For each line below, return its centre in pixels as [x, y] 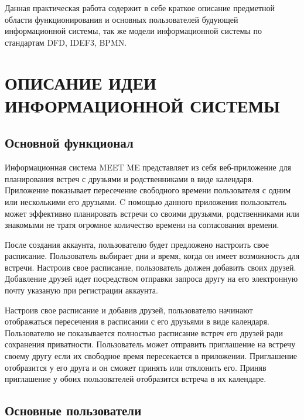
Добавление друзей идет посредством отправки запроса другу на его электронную [151, 279]
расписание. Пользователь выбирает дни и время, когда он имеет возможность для [152, 256]
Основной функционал [69, 143]
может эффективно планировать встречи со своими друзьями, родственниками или [152, 213]
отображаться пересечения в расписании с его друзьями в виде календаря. [137, 321]
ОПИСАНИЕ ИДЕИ [81, 82]
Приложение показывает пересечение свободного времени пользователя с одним [148, 190]
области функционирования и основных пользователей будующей [122, 19]
